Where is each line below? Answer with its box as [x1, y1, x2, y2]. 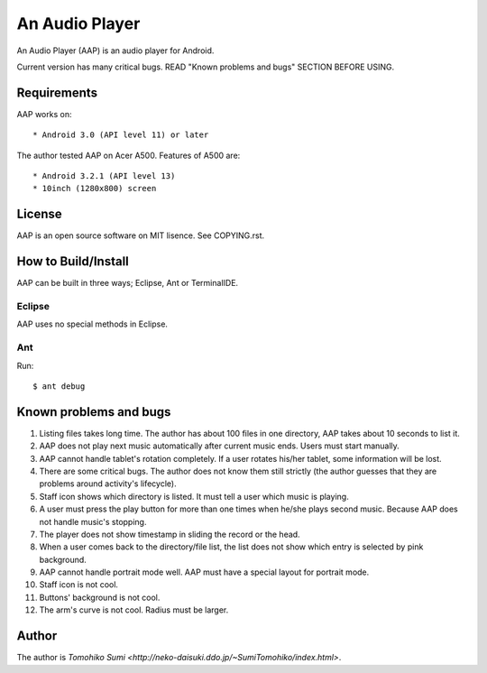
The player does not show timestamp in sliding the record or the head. [39, 529, 301, 539]
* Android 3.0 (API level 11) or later [32, 130, 209, 140]
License [16, 207, 62, 222]
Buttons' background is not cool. [39, 592, 161, 603]
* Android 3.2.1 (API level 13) [32, 171, 176, 181]
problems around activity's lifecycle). [39, 478, 177, 489]
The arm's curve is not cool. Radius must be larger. [39, 604, 229, 615]
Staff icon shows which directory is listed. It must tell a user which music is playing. [39, 491, 349, 502]
